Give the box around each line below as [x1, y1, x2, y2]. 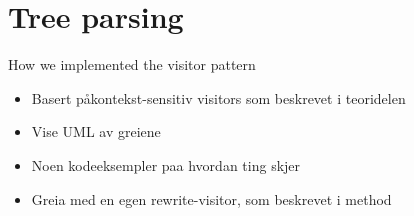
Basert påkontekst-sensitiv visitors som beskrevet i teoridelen [31, 87, 406, 108]
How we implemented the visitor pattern [8, 54, 256, 75]
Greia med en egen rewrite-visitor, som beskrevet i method [31, 188, 392, 209]
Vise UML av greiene [31, 121, 161, 142]
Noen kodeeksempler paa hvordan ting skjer [31, 154, 301, 175]
